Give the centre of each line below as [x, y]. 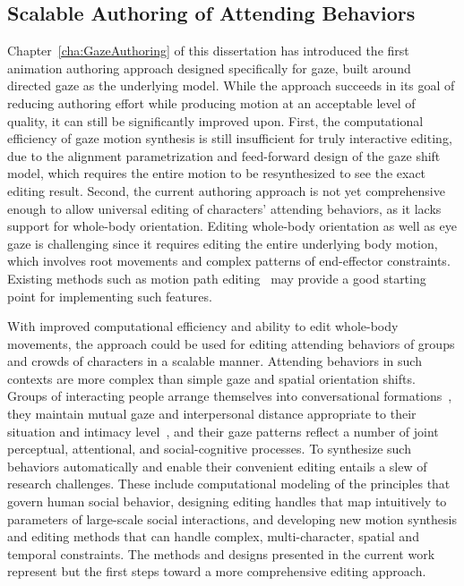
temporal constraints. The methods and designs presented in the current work [221, 553]
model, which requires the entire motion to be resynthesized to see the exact [217, 173]
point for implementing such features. [110, 296]
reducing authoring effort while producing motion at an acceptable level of [211, 102]
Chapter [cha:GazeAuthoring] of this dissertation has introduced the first [208, 51]
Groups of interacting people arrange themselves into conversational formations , [230, 396]
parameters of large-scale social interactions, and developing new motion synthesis [232, 518]
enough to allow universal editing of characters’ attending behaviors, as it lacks [224, 208]
